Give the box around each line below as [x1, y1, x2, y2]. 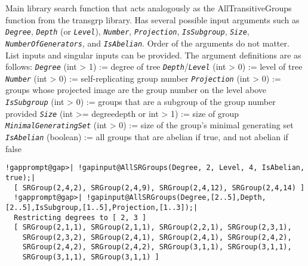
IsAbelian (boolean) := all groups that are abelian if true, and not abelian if [5, 130, 288, 143]
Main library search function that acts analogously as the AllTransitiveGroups [5, 2, 292, 14]
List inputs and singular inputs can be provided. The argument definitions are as [5, 48, 301, 61]
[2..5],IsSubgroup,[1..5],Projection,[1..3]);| [5, 203, 198, 212]
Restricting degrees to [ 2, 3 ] [14, 213, 147, 222]
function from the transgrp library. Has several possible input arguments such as [5, 13, 300, 26]
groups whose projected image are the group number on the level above [5, 83, 267, 96]
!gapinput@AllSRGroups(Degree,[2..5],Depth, [87, 193, 266, 202]
